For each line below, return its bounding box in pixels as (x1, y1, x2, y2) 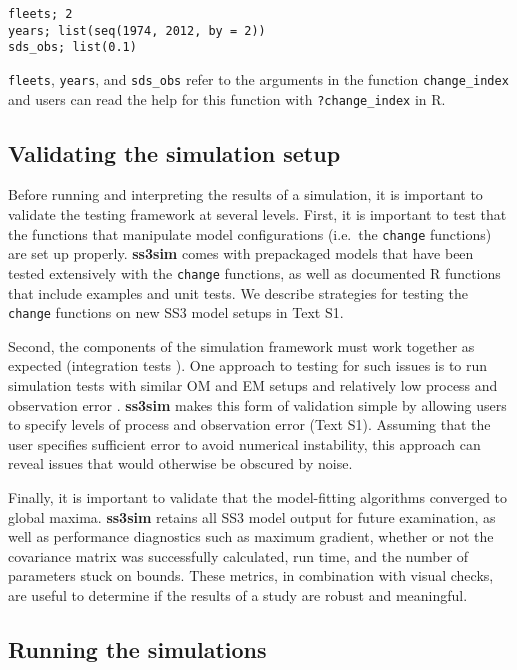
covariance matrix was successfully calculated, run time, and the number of (8, 545, 469, 566)
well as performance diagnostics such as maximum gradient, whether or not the (8, 526, 494, 547)
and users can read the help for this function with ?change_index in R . (8, 88, 446, 109)
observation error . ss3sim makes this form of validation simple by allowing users (8, 394, 507, 415)
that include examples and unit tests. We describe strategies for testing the (8, 282, 468, 303)
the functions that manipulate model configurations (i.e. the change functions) (8, 223, 492, 244)
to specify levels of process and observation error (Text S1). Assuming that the (8, 414, 491, 435)
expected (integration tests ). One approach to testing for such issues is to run (8, 355, 488, 376)
